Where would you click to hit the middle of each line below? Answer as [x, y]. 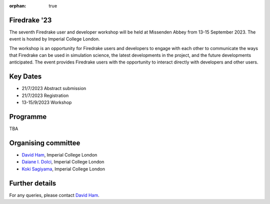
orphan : [18, 6]
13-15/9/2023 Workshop [47, 102]
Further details [33, 183]
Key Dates [25, 77]
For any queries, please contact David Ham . [54, 195]
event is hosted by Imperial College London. [54, 39]
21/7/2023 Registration [45, 95]
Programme [28, 117]
